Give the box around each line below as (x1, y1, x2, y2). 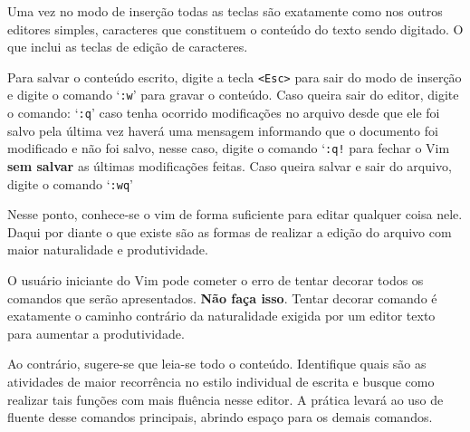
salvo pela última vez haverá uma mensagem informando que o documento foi (7, 120, 438, 139)
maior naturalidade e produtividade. (7, 240, 208, 259)
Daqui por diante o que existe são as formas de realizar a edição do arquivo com (7, 222, 452, 241)
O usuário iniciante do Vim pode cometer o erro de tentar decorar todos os (7, 271, 424, 290)
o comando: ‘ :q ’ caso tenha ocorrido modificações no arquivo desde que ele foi (7, 103, 440, 122)
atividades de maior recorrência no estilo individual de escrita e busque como (7, 372, 435, 390)
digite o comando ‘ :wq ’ (7, 174, 133, 193)
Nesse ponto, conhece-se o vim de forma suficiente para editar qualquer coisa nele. (7, 205, 463, 224)
